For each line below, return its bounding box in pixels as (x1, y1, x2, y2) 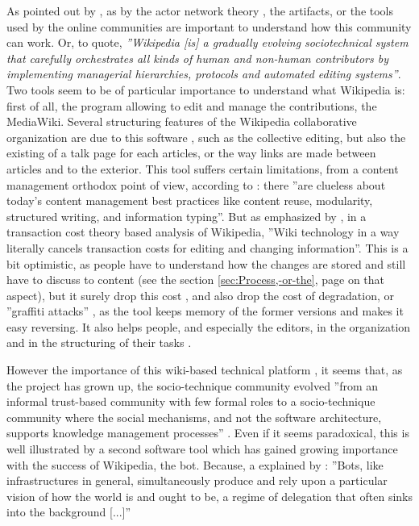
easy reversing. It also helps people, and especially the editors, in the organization (6, 318, 411, 335)
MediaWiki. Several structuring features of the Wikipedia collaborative (6, 113, 357, 130)
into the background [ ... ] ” (6, 503, 131, 520)
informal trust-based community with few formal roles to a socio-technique (6, 393, 375, 410)
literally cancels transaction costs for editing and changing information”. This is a (6, 239, 409, 256)
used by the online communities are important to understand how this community (6, 18, 412, 35)
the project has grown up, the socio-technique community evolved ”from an (6, 377, 379, 394)
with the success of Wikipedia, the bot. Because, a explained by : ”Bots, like (6, 456, 384, 473)
